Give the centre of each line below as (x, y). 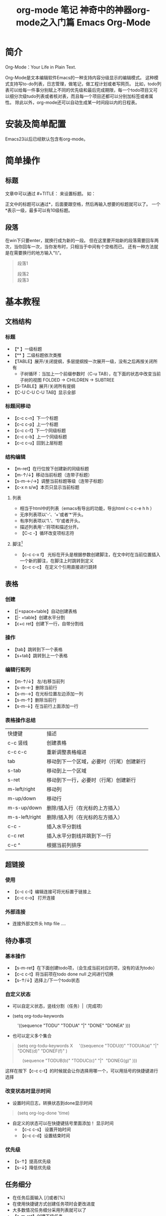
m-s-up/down (25, 808)
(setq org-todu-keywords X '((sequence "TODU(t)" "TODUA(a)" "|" (88, 1046)
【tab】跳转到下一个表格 (37, 649)
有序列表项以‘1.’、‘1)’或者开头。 (51, 521)
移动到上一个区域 (66, 771)
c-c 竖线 (18, 743)
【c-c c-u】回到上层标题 (37, 443)
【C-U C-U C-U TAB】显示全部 (44, 392)
